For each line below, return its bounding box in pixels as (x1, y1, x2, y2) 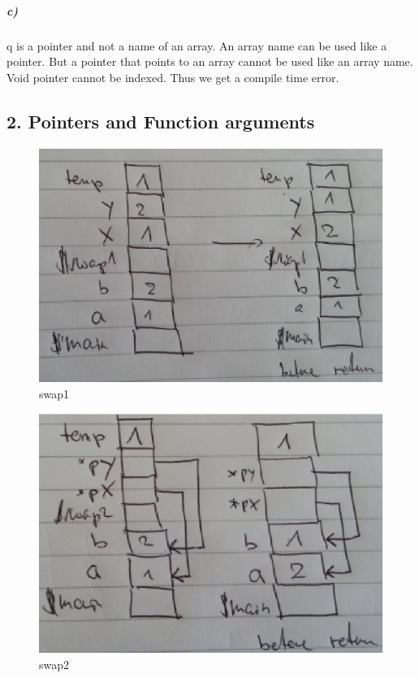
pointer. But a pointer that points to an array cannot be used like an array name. (6, 53, 413, 70)
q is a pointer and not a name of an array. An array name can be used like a (6, 37, 387, 54)
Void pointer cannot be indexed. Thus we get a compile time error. (6, 68, 339, 85)
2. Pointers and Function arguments (6, 108, 315, 133)
